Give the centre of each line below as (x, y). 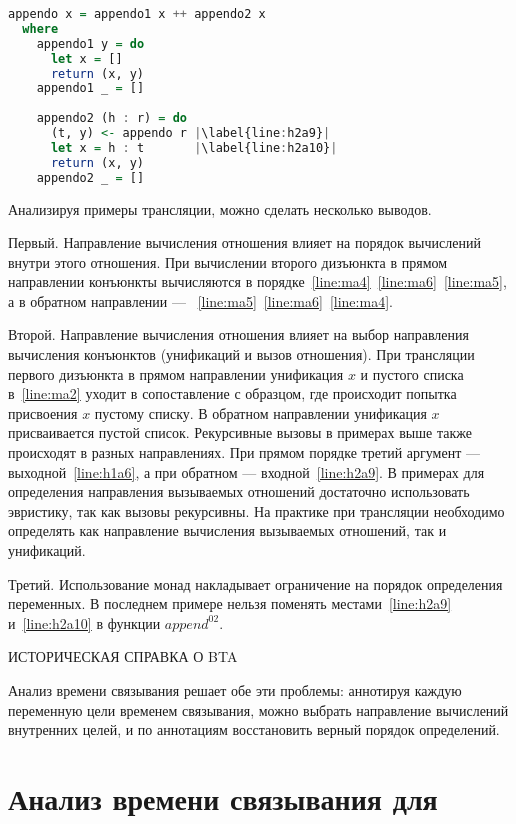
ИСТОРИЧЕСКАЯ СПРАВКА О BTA (123, 656)
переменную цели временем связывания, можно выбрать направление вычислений (258, 709)
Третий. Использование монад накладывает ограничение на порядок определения (255, 583)
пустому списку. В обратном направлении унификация (260, 412)
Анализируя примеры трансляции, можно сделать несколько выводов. (220, 208)
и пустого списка (412, 373)
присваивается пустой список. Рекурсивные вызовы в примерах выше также (240, 432)
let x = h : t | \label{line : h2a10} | (194, 147)
